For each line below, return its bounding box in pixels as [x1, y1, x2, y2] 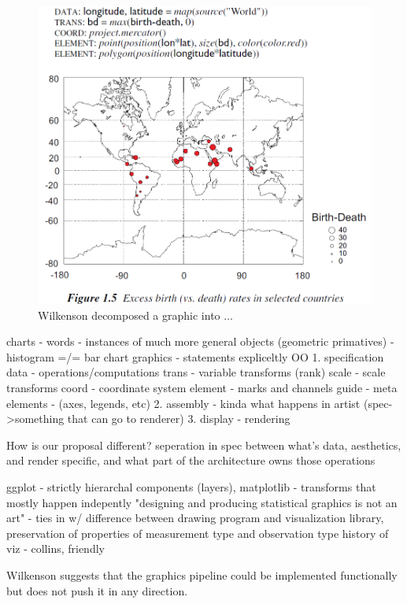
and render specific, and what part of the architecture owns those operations [6, 452, 376, 469]
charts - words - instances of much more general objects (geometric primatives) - [6, 333, 394, 350]
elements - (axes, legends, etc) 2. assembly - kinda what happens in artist [6, 395, 361, 411]
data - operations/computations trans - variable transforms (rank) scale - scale [6, 364, 386, 380]
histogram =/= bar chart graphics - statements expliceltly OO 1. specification [6, 348, 384, 365]
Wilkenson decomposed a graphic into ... [38, 306, 233, 323]
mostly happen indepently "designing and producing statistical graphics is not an [6, 494, 398, 510]
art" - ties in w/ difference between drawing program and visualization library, [6, 510, 384, 526]
